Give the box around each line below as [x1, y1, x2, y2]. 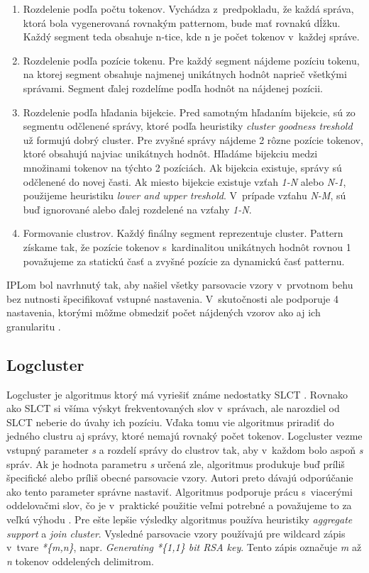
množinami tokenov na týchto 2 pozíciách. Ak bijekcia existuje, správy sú [23, 160, 342, 174]
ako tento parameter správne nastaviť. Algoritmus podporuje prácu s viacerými [6, 484, 353, 499]
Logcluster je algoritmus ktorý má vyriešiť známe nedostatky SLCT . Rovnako [6, 386, 348, 401]
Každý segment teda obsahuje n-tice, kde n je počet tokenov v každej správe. [23, 29, 360, 44]
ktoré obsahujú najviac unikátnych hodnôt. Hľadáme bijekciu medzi [23, 146, 318, 161]
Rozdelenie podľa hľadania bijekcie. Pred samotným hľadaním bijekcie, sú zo [23, 104, 356, 119]
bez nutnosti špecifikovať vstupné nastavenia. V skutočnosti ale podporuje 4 [6, 291, 338, 306]
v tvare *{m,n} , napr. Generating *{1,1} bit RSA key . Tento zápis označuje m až [6, 540, 362, 555]
